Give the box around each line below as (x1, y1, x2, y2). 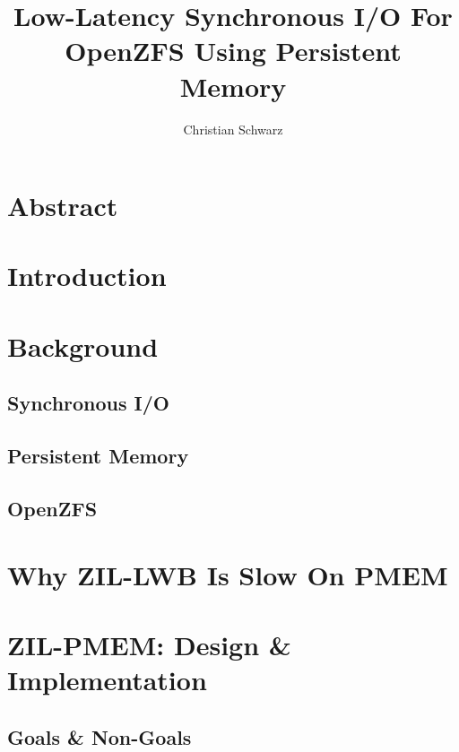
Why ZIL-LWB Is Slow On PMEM (7, 556, 448, 592)
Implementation (7, 661, 207, 698)
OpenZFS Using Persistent (65, 32, 402, 69)
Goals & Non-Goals (7, 722, 192, 750)
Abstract (7, 187, 118, 224)
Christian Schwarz (183, 119, 283, 138)
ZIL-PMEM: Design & (7, 626, 291, 662)
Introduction (7, 257, 167, 294)
